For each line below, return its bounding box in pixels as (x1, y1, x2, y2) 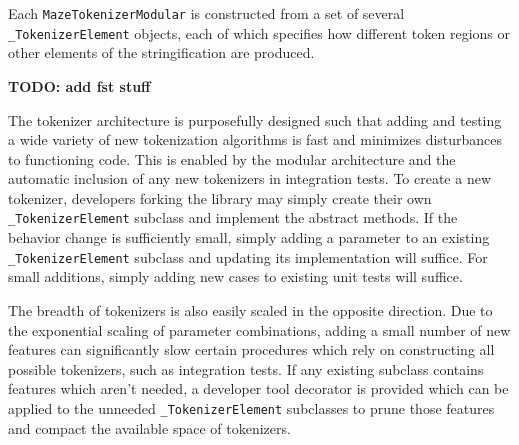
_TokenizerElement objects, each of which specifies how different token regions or (8, 22, 511, 43)
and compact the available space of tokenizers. (8, 417, 291, 438)
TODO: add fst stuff (8, 75, 151, 96)
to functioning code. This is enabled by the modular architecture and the (8, 148, 456, 169)
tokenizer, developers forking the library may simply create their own (8, 187, 432, 208)
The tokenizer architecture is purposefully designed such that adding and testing (8, 109, 502, 130)
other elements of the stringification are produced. (8, 42, 315, 63)
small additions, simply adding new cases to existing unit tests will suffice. (8, 266, 463, 287)
